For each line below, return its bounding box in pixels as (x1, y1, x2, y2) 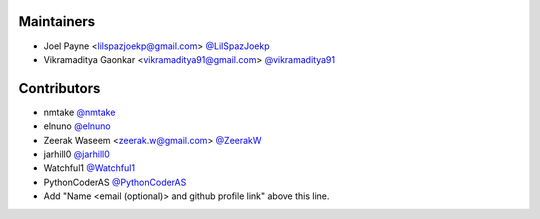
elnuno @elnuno (43, 120, 112, 132)
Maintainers (18, 13, 96, 30)
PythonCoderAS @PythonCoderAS (43, 176, 187, 188)
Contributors (18, 80, 101, 97)
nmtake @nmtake (43, 106, 116, 118)
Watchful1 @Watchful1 (43, 162, 135, 174)
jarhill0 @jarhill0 (43, 148, 110, 160)
